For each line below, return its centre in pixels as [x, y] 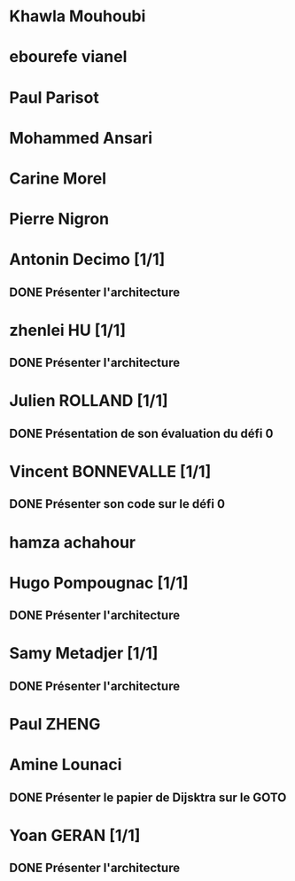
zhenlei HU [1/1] [68, 330]
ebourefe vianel [68, 57]
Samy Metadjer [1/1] [84, 654]
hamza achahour [73, 542]
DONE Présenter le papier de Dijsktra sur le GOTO [148, 797]
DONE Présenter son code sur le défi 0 [117, 504]
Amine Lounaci [66, 765]
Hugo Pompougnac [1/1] [99, 583]
